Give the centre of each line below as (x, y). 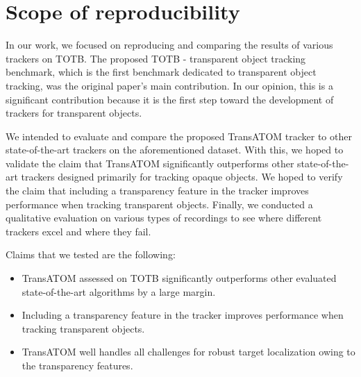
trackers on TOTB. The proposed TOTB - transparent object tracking (156, 58)
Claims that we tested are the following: (91, 254)
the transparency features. (77, 365)
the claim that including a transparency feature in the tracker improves (157, 191)
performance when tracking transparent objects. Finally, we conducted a (159, 204)
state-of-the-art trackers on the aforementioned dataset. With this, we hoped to (175, 150)
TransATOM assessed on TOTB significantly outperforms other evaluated (179, 278)
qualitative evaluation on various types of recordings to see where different (164, 218)
